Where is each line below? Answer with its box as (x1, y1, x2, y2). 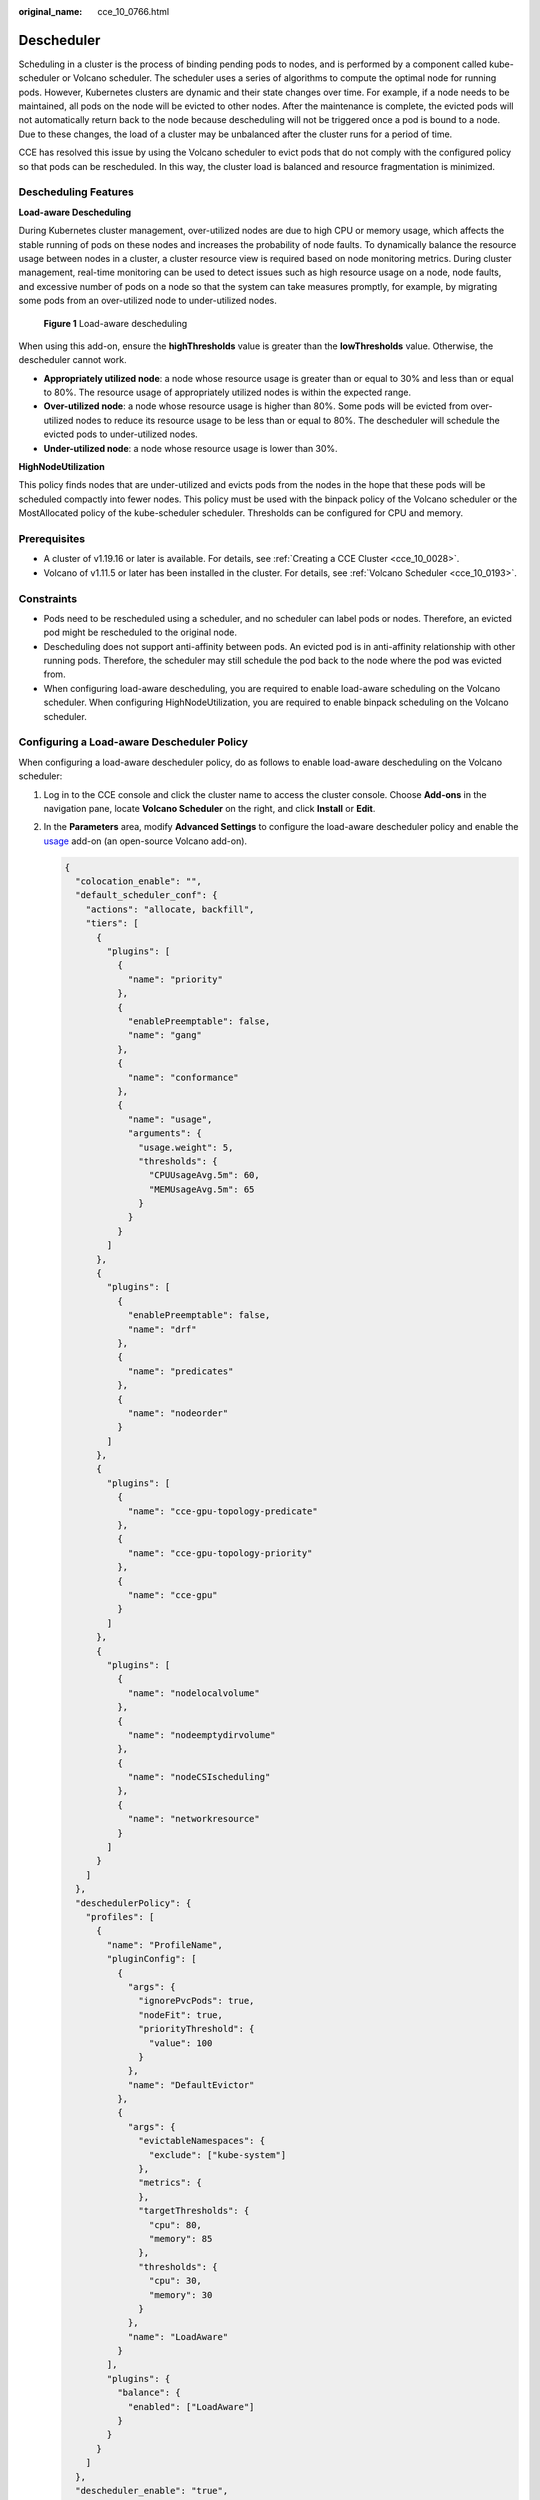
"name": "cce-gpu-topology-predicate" (127, 1505, 319, 1517)
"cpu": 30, (148, 2275, 202, 2287)
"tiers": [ (85, 918, 139, 929)
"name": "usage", (127, 1113, 213, 1125)
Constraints (18, 591, 78, 605)
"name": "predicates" (127, 1365, 234, 1377)
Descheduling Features (18, 185, 134, 199)
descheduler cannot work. (18, 354, 127, 366)
